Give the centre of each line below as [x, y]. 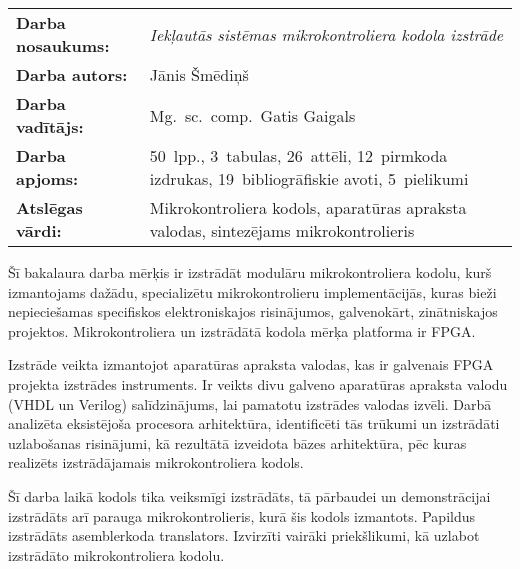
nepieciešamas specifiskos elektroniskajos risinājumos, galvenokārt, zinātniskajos [253, 311]
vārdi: [39, 230]
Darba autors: [72, 74]
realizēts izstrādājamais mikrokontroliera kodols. [156, 462]
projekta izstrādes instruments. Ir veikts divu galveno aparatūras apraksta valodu [258, 383]
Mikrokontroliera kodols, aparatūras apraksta [308, 207]
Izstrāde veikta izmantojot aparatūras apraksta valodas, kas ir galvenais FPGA [251, 364]
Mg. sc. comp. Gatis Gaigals [252, 115]
